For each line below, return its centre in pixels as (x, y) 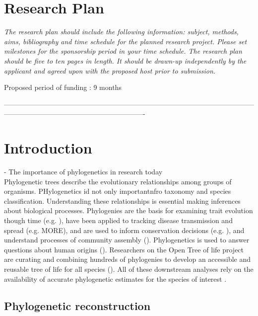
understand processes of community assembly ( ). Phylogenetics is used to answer (127, 240)
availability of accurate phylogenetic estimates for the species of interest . (115, 278)
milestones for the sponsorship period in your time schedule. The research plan (123, 51)
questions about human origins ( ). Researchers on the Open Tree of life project (124, 249)
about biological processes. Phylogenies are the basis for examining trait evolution (129, 210)
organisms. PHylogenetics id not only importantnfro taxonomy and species (118, 191)
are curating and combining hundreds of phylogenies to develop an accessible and (128, 259)
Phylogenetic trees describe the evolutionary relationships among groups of (118, 181)
